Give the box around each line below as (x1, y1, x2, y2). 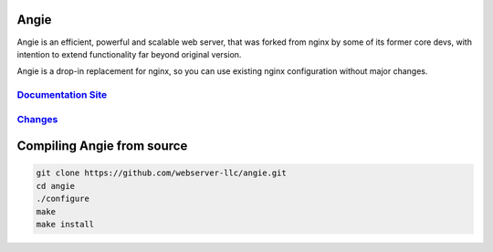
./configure (36, 194, 90, 205)
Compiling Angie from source (16, 138, 188, 154)
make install (36, 219, 95, 229)
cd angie (36, 181, 76, 191)
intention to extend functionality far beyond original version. (16, 48, 242, 59)
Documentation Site (16, 89, 108, 101)
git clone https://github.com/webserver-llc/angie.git (36, 168, 287, 178)
